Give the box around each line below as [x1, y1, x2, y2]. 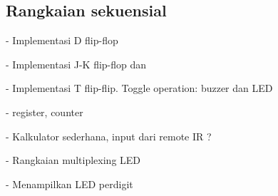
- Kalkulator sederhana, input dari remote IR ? [6, 128, 212, 143]
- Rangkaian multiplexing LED [6, 153, 141, 167]
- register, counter [6, 104, 83, 119]
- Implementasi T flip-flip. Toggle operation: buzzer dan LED [6, 81, 273, 96]
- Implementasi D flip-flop [6, 33, 118, 48]
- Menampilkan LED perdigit [6, 176, 133, 191]
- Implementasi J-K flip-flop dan [6, 56, 147, 71]
